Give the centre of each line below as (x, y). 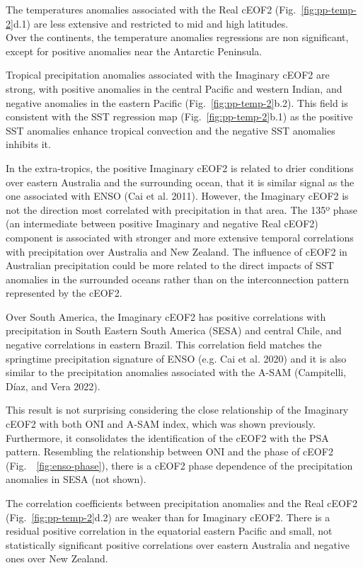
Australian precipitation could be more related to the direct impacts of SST (170, 265)
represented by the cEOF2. (64, 293)
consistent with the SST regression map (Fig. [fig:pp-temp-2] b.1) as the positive (179, 117)
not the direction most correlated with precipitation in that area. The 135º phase (181, 209)
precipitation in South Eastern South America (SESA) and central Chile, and (174, 330)
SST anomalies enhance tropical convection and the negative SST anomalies (171, 130)
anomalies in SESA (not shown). (76, 479)
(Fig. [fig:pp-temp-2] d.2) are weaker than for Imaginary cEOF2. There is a (168, 517)
